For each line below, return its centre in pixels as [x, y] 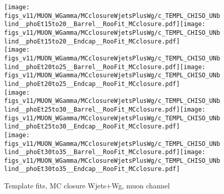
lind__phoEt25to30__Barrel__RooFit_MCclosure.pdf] [92, 109]
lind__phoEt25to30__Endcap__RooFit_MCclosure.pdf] [92, 127]
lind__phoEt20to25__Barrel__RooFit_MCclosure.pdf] [92, 67]
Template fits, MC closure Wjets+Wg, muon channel [87, 186]
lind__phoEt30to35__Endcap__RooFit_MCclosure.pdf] [92, 169]
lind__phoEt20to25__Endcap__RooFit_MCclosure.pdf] [92, 84]
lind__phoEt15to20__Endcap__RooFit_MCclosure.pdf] [92, 41]
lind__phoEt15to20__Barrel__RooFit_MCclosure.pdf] [92, 24]
